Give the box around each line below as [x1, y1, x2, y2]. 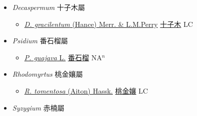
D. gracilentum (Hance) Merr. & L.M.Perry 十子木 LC [24, 18, 193, 29]
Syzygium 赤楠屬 [12, 102, 65, 113]
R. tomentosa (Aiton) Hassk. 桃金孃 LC [24, 85, 148, 96]
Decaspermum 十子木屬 [12, 2, 85, 12]
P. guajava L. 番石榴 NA [24, 52, 102, 62]
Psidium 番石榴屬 [12, 35, 68, 46]
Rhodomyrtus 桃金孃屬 [12, 69, 83, 79]
